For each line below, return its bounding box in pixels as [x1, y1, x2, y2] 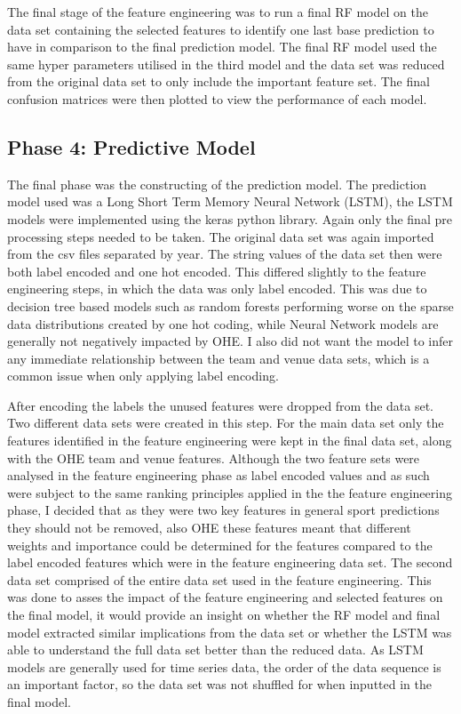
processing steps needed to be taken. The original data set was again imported [7, 227, 434, 245]
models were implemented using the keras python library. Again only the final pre [7, 209, 452, 228]
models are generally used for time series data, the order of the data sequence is [7, 657, 441, 676]
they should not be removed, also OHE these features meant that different [7, 518, 411, 537]
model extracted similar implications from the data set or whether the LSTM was [7, 622, 452, 641]
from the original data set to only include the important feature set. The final [7, 72, 430, 91]
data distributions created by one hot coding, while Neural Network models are [7, 314, 439, 333]
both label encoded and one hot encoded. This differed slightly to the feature [7, 261, 426, 280]
